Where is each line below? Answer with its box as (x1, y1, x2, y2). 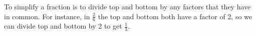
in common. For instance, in (4, 11, 90, 21)
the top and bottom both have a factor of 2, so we (98, 11, 252, 21)
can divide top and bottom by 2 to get (4, 21, 122, 31)
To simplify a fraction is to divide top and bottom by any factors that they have (4, 1, 251, 11)
